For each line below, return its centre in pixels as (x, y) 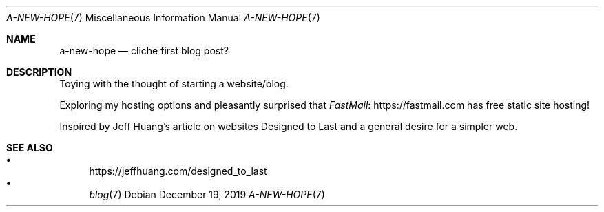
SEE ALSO (30, 148)
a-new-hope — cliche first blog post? (144, 51)
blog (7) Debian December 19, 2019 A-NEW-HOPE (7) (207, 194)
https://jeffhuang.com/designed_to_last (178, 171)
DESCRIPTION (39, 72)
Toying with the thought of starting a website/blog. (174, 84)
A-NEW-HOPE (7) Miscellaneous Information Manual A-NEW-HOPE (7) (163, 18)
